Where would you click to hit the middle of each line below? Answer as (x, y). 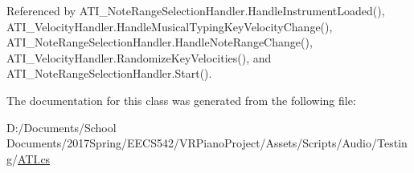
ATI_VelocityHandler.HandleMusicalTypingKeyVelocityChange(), (170, 26)
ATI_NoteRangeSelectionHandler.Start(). (109, 73)
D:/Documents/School (61, 127)
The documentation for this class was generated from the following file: (181, 100)
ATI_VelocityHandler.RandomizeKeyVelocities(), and (139, 57)
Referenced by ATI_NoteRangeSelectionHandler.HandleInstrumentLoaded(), (196, 10)
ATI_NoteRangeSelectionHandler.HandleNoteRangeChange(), (160, 42)
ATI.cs (34, 158)
